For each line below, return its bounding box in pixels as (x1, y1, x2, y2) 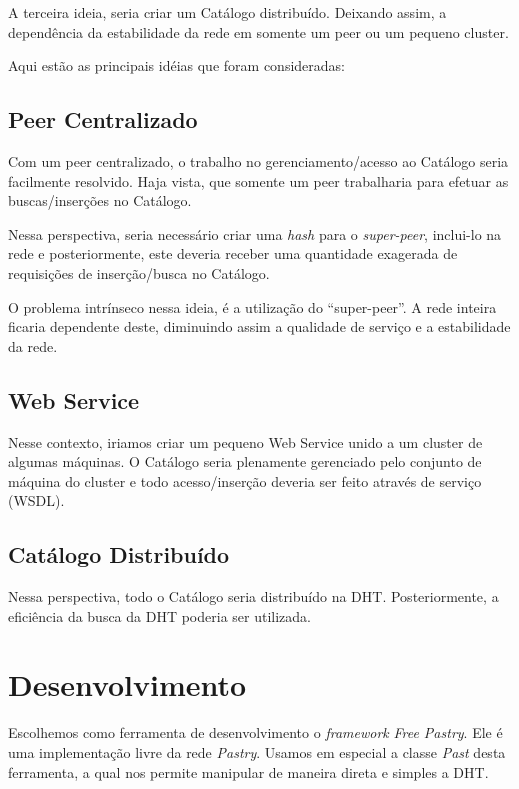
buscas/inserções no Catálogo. (8, 190, 192, 211)
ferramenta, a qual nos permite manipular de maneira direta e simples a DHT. (8, 761, 489, 782)
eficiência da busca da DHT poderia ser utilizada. (8, 605, 311, 626)
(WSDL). (8, 490, 65, 511)
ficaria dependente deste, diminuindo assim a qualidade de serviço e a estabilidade (8, 316, 511, 337)
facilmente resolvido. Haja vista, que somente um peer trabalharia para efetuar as (8, 170, 509, 191)
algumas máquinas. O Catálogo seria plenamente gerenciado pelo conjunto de (8, 451, 482, 472)
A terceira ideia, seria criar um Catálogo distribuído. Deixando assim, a (8, 2, 447, 22)
